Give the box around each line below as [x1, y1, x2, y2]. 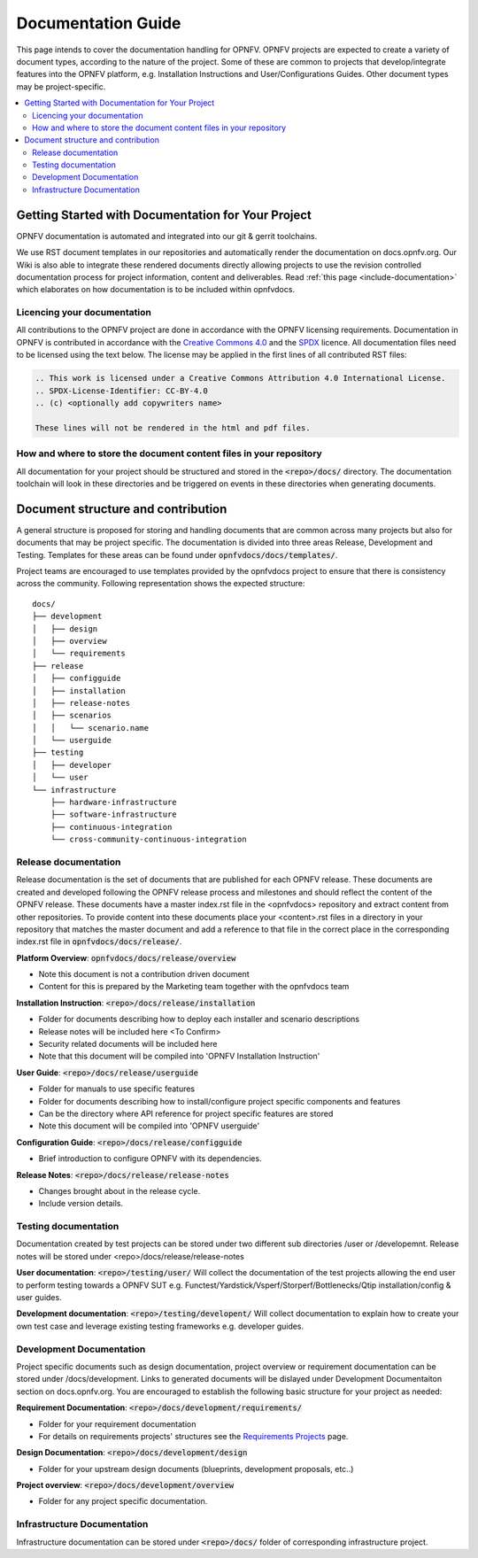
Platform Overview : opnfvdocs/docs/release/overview [16, 952, 236, 963]
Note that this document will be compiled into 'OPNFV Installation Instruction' [38, 1050, 320, 1062]
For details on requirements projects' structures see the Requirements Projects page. [38, 1430, 349, 1441]
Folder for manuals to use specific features [38, 1083, 196, 1094]
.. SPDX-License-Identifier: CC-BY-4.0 [35, 385, 208, 396]
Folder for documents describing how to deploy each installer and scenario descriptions [38, 1014, 360, 1025]
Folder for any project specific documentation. [38, 1496, 208, 1507]
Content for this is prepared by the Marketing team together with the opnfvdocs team [38, 981, 350, 992]
